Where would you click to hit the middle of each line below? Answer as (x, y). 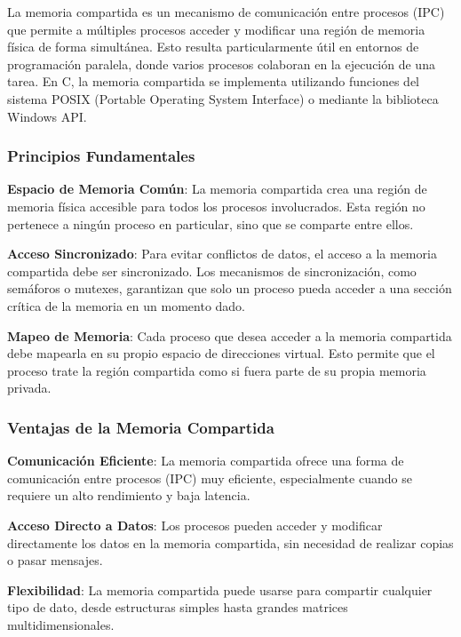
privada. (29, 388)
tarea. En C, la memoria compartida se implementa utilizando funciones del (214, 81)
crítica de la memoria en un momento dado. (127, 305)
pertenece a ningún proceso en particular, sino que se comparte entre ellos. (211, 223)
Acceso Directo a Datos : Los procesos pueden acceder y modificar (195, 525)
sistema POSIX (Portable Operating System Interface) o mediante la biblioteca (223, 98)
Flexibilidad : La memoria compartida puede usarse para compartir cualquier (220, 589)
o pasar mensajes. (55, 560)
